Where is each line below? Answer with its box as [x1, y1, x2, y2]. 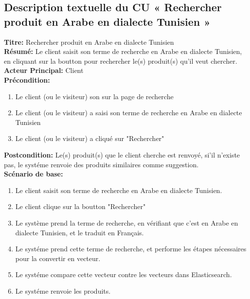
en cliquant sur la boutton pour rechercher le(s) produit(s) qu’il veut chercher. [4, 55, 237, 66]
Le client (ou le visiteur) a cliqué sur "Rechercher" [15, 133, 164, 143]
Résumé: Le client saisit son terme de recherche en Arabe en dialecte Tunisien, [4, 46, 242, 56]
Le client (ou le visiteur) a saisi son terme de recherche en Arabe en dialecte [15, 107, 242, 118]
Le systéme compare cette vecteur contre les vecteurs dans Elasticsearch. [15, 269, 232, 280]
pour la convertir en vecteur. [15, 253, 101, 263]
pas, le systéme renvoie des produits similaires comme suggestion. [4, 159, 199, 169]
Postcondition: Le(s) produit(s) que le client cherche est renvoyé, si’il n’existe [4, 149, 240, 159]
